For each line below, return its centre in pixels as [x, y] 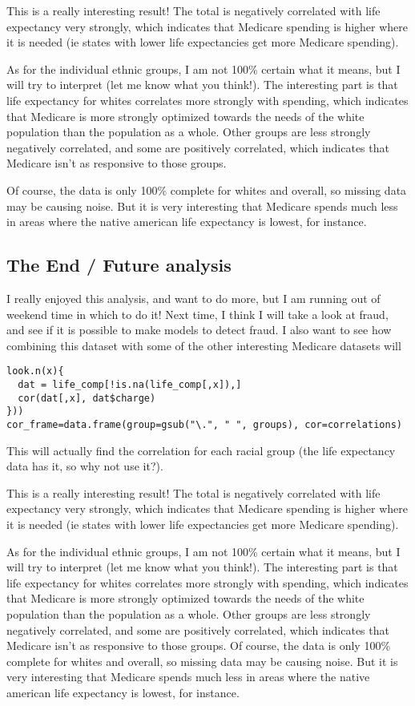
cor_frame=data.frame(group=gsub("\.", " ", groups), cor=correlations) [204, 424]
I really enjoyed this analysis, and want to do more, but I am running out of [193, 298]
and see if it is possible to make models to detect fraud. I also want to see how [199, 330]
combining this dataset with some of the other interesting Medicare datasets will [204, 345]
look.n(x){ [35, 371]
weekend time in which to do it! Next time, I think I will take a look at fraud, [197, 314]
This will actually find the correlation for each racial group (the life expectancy [201, 450]
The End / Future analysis [119, 265]
